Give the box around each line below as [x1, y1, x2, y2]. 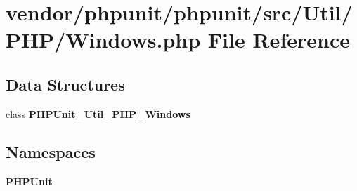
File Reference [207, 25, 350, 54]
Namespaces [6, 140, 96, 162]
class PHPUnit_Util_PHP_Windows [6, 106, 190, 121]
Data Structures [6, 73, 125, 95]
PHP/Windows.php [6, 25, 201, 54]
